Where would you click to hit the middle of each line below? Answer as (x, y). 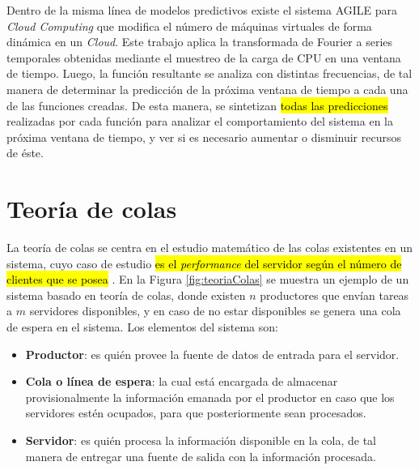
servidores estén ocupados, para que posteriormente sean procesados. (196, 413)
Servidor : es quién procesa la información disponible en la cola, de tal (201, 440)
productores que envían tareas (334, 295)
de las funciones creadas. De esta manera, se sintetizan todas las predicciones (197, 105)
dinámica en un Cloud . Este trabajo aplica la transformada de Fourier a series (200, 42)
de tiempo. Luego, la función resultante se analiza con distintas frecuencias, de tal (209, 73)
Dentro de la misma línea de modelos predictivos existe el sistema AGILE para (202, 10)
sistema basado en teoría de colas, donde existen (126, 295)
